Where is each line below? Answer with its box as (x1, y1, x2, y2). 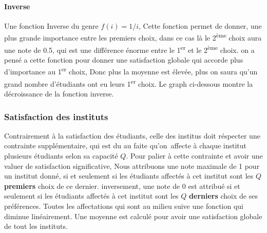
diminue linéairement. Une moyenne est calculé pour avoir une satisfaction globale (4, 210, 262, 221)
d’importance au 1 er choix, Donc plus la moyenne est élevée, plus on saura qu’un (4, 65, 258, 77)
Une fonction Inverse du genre (4, 20, 99, 31)
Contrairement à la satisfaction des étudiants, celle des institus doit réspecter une (4, 130, 260, 141)
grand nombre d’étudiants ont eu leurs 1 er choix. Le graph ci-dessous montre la (4, 76, 253, 89)
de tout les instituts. (4, 221, 68, 231)
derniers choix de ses (189, 190, 258, 201)
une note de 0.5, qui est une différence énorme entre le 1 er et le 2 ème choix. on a (4, 43, 255, 55)
